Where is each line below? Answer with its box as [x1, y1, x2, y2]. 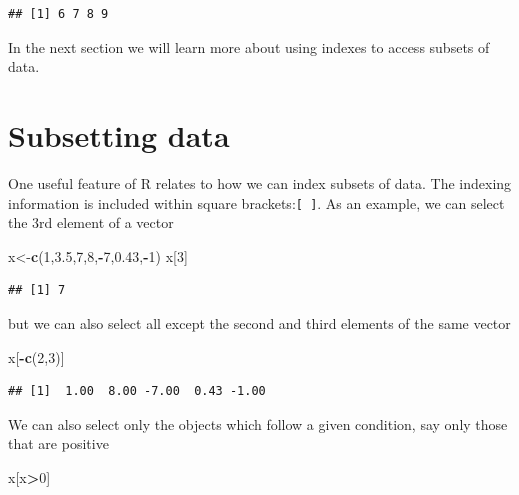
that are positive [8, 433, 109, 454]
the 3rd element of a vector [8, 212, 174, 233]
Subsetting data [8, 114, 230, 155]
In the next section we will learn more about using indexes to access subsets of [8, 36, 490, 57]
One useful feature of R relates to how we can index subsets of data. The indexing [8, 172, 512, 193]
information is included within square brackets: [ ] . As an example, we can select [8, 192, 505, 213]
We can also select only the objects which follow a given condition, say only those [8, 413, 508, 434]
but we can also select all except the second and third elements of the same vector [8, 312, 511, 333]
